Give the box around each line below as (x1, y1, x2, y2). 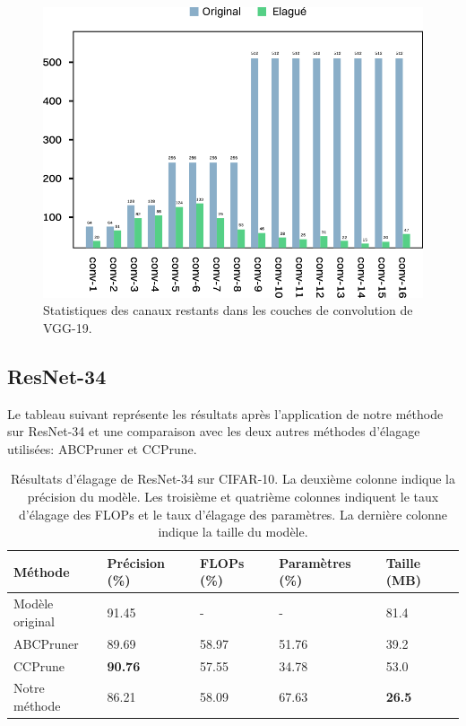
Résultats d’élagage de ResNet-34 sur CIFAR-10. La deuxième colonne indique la (11, 469, 455, 488)
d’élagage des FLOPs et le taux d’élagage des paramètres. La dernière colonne (19, 504, 447, 523)
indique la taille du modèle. (158, 522, 308, 541)
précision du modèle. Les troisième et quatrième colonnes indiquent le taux (27, 487, 439, 506)
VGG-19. (43, 318, 92, 337)
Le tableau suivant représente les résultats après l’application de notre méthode (7, 404, 444, 423)
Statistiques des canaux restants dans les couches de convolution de (43, 301, 413, 319)
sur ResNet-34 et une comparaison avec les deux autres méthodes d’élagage (7, 422, 420, 441)
